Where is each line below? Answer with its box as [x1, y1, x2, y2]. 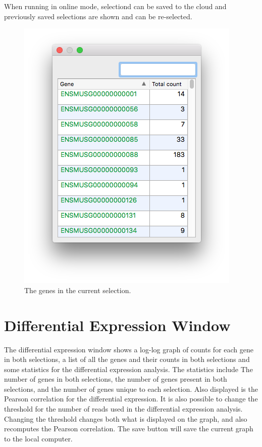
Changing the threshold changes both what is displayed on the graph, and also [4, 413, 247, 424]
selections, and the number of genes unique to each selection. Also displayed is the [4, 383, 258, 394]
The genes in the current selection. [24, 285, 131, 295]
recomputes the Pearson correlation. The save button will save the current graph [4, 423, 253, 434]
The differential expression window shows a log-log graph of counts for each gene [4, 344, 254, 354]
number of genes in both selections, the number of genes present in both [4, 374, 227, 384]
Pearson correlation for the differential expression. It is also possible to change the [4, 393, 258, 404]
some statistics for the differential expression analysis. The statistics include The [4, 363, 253, 374]
